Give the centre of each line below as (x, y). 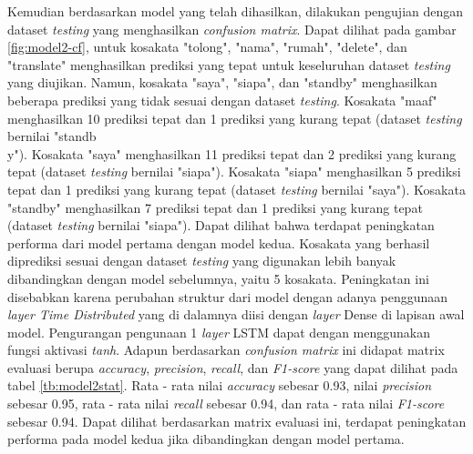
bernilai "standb (52, 136)
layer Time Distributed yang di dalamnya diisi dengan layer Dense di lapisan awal (236, 314)
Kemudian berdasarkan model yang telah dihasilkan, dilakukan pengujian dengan (236, 11)
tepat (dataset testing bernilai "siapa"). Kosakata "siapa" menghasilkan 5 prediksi (234, 172)
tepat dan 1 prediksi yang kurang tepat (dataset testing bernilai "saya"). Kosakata (236, 189)
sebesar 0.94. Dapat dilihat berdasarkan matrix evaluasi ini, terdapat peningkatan (237, 421)
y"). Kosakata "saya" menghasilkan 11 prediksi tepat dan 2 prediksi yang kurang (232, 153)
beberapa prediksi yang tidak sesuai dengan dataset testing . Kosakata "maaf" (222, 100)
